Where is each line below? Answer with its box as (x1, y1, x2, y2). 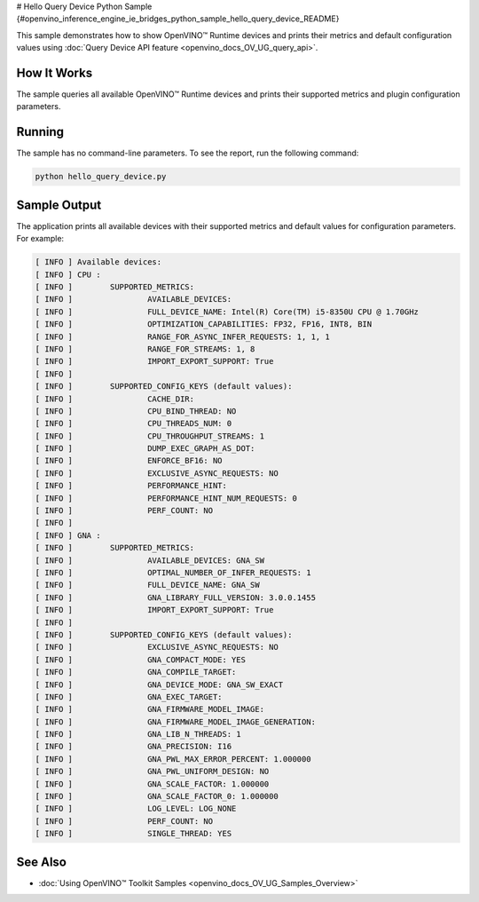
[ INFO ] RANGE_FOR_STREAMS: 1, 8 (35, 344, 255, 354)
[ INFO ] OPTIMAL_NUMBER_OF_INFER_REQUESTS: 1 (35, 568, 311, 577)
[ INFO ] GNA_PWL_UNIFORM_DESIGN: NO (35, 766, 270, 777)
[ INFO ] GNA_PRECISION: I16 (35, 741, 232, 752)
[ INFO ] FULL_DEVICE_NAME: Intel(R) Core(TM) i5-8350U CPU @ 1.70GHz (35, 306, 419, 317)
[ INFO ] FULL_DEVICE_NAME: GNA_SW (35, 580, 261, 590)
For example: (16, 233, 65, 244)
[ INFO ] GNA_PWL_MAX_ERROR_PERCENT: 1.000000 (35, 754, 311, 764)
